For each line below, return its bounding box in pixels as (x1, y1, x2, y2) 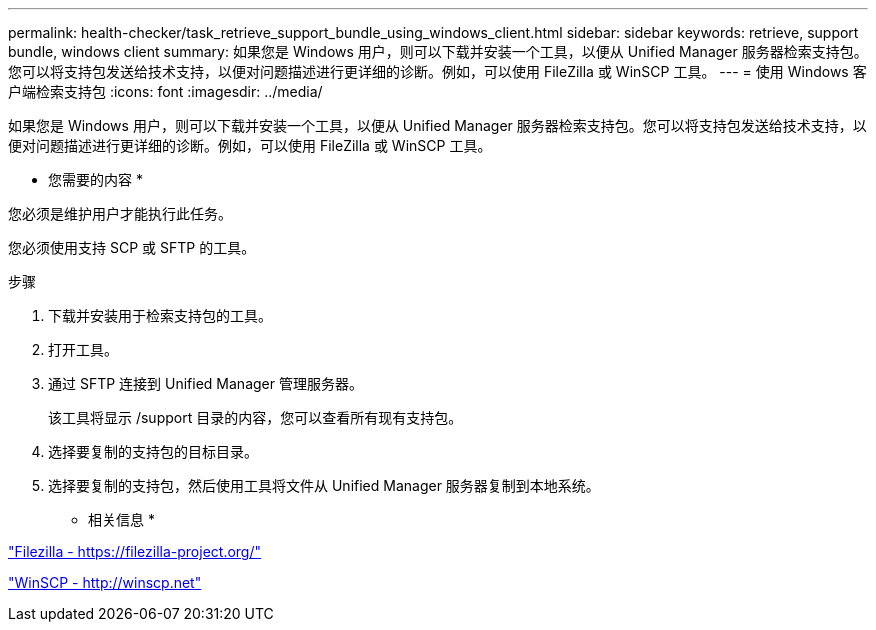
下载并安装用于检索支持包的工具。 (48, 307, 272, 324)
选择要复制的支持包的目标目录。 (48, 443, 258, 460)
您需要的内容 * (48, 171, 143, 188)
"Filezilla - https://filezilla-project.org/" (8, 543, 262, 560)
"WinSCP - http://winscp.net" (8, 574, 202, 591)
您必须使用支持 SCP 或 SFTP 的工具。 (8, 239, 256, 256)
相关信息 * (88, 511, 155, 528)
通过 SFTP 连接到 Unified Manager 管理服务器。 (48, 375, 363, 392)
